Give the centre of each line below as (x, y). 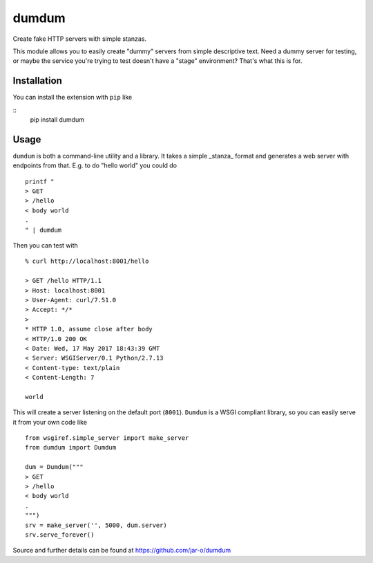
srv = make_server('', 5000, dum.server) (96, 525)
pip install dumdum (57, 120)
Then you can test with (46, 246)
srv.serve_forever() (60, 535)
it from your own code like (50, 422)
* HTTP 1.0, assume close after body (89, 329)
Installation (37, 81)
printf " (40, 181)
